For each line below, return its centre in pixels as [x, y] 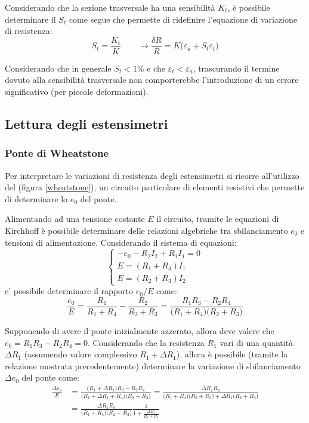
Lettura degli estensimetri [86, 124]
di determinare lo [36, 198]
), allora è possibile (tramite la [232, 354]
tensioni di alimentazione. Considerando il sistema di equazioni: [121, 242]
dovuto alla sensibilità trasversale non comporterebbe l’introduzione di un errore [152, 80]
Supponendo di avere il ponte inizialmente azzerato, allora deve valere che [140, 330]
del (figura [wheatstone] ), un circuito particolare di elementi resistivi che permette [155, 187]
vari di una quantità [257, 342]
